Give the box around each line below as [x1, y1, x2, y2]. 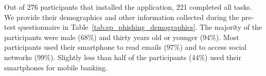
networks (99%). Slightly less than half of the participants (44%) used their [4, 51, 241, 62]
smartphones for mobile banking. [4, 62, 108, 72]
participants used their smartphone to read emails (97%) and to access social [4, 42, 247, 52]
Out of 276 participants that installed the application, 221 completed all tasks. [4, 2, 252, 12]
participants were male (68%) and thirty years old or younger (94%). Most [4, 31, 239, 42]
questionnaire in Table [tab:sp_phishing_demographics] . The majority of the [18, 22, 262, 32]
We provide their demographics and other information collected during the [4, 11, 239, 22]
